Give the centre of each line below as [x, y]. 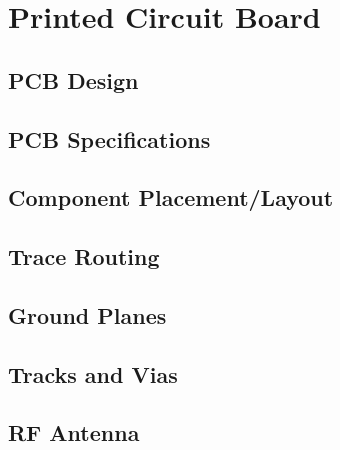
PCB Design [73, 79]
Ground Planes [87, 314]
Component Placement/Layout [171, 197]
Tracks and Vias [93, 373]
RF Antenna [74, 432]
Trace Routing [84, 256]
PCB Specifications [109, 138]
